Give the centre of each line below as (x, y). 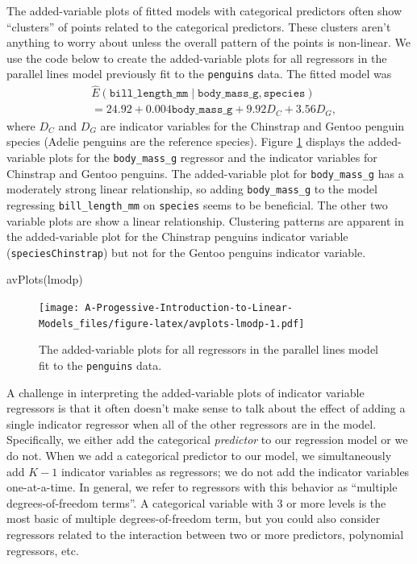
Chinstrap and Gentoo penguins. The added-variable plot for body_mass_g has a (205, 173)
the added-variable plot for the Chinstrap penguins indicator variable (177, 236)
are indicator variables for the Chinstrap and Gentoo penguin (252, 125)
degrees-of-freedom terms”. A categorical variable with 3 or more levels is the (196, 502)
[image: (59, 308)
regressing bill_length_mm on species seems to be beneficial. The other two (197, 204)
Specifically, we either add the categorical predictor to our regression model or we (207, 440)
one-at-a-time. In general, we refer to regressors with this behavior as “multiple (202, 487)
